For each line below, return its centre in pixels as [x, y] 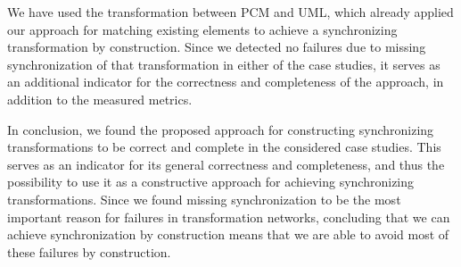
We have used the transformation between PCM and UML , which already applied [230, 12]
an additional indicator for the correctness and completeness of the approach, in [226, 82]
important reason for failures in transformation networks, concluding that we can [229, 217]
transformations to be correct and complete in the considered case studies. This [224, 147]
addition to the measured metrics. [100, 99]
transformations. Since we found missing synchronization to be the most [204, 199]
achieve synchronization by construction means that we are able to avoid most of [228, 234]
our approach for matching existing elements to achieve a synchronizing [202, 29]
